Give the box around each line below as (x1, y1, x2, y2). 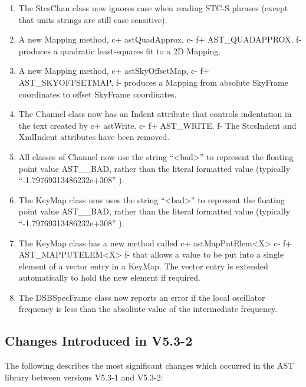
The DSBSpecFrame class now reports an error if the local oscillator (18, 291, 265, 303)
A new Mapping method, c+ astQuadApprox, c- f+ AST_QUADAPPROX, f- (18, 33, 302, 45)
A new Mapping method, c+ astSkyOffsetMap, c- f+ (18, 64, 209, 77)
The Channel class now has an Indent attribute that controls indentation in (18, 108, 292, 120)
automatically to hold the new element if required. (18, 271, 200, 284)
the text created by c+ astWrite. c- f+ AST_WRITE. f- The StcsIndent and (18, 119, 297, 131)
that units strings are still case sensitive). (18, 13, 167, 25)
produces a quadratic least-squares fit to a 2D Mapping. (18, 44, 221, 57)
